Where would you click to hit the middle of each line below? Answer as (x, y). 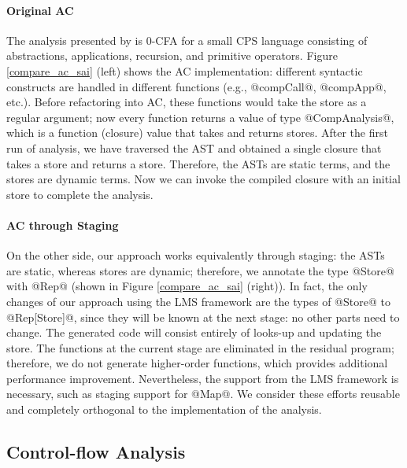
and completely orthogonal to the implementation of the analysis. (164, 409)
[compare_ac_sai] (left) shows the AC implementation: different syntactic (185, 70)
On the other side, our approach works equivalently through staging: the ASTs (196, 255)
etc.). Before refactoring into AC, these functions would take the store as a (187, 102)
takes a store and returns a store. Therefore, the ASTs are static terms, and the (198, 163)
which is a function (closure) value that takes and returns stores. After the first (197, 133)
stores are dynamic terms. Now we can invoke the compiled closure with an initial (203, 179)
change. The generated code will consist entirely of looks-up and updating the (194, 332)
